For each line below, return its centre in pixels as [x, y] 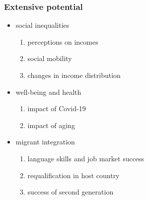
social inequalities [42, 25]
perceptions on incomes [63, 41]
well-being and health [48, 92]
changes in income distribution [74, 75]
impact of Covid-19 [57, 108]
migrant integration [45, 142]
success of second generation [71, 192]
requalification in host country [74, 175]
